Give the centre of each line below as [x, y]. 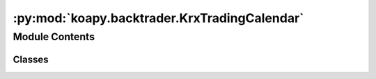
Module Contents [54, 37]
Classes [31, 59]
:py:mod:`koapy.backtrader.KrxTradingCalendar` [158, 18]
